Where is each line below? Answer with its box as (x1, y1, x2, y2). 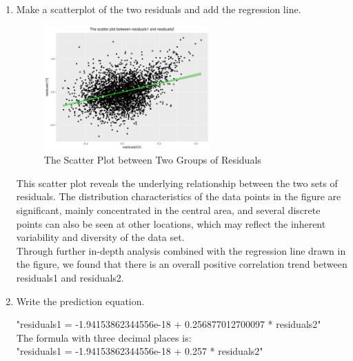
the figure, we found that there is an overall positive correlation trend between (16, 257, 347, 271)
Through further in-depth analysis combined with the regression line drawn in (16, 243, 346, 257)
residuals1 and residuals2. (16, 271, 124, 285)
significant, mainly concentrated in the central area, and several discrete (16, 203, 321, 217)
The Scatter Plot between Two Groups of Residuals (43, 153, 261, 167)
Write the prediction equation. (16, 293, 145, 308)
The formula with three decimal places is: (16, 330, 192, 344)
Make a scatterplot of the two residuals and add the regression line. (16, 2, 301, 16)
